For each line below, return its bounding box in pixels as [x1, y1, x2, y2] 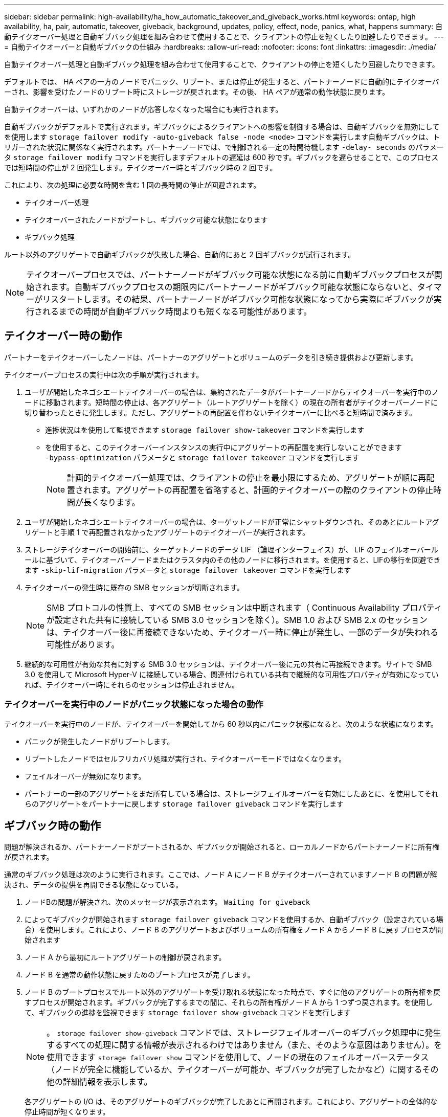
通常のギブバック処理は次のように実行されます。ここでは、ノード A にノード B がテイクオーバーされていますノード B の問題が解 [4, 870, 437, 879]
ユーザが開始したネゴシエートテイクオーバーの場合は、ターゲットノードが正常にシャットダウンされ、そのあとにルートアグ [25, 517, 439, 526]
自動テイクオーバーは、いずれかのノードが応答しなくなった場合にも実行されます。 [4, 105, 283, 114]
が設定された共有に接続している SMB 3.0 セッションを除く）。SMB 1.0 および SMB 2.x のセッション [47, 614, 428, 625]
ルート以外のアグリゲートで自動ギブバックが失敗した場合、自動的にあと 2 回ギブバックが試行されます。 [4, 250, 355, 259]
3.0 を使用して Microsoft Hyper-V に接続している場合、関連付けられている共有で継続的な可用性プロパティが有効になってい [25, 669, 439, 679]
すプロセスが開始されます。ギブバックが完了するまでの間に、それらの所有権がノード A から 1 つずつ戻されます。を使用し [25, 998, 433, 1007]
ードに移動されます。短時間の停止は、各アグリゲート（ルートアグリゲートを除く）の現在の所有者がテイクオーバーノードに [25, 397, 438, 407]
